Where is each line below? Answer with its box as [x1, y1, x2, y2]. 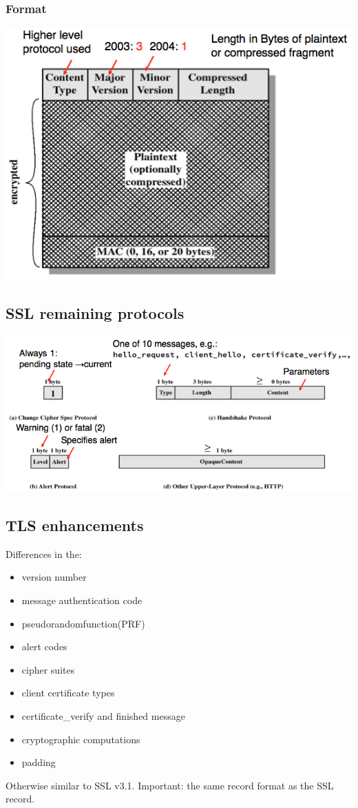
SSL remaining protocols [6, 302, 185, 324]
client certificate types [21, 685, 115, 700]
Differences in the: [6, 546, 82, 561]
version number [21, 570, 87, 584]
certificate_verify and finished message [21, 708, 185, 723]
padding [21, 755, 56, 769]
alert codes [21, 639, 67, 654]
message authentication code [21, 592, 143, 607]
